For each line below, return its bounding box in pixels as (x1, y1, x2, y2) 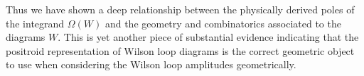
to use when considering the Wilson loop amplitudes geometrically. (6, 57, 296, 72)
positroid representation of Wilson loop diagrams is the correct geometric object (6, 43, 355, 58)
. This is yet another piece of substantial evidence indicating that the (58, 30, 359, 44)
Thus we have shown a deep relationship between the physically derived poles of (6, 2, 355, 16)
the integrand (6, 15, 65, 30)
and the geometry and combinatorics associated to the (105, 15, 341, 30)
